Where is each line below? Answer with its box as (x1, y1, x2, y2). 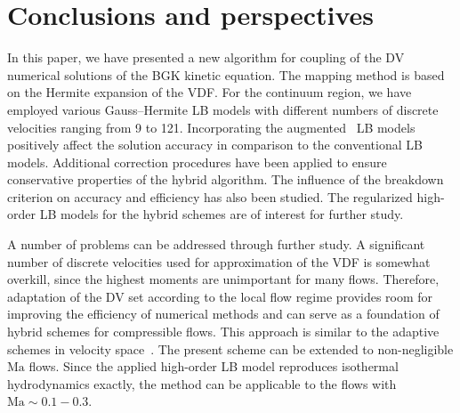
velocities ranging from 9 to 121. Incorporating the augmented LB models (7, 117, 416, 136)
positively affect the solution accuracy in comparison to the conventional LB (7, 135, 423, 154)
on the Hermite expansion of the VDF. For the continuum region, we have (7, 83, 412, 101)
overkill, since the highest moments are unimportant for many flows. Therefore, (7, 270, 440, 288)
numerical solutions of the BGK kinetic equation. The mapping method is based (7, 65, 445, 84)
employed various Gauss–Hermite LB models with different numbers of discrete (7, 100, 439, 118)
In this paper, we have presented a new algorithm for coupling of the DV (7, 48, 405, 67)
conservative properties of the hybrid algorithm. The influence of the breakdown (7, 170, 444, 189)
